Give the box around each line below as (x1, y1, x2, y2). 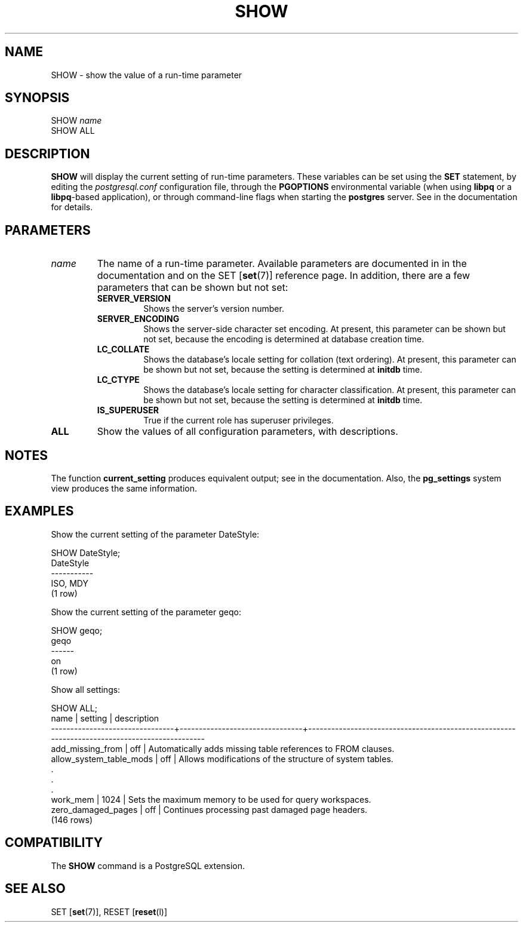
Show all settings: (51, 684, 121, 695)
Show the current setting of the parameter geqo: (51, 606, 241, 617)
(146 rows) (51, 814, 93, 825)
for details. (51, 202, 93, 213)
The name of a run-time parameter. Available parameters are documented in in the (97, 257, 467, 270)
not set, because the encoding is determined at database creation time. (143, 334, 424, 345)
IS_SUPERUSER (97, 405, 159, 416)
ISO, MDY (51, 578, 88, 588)
